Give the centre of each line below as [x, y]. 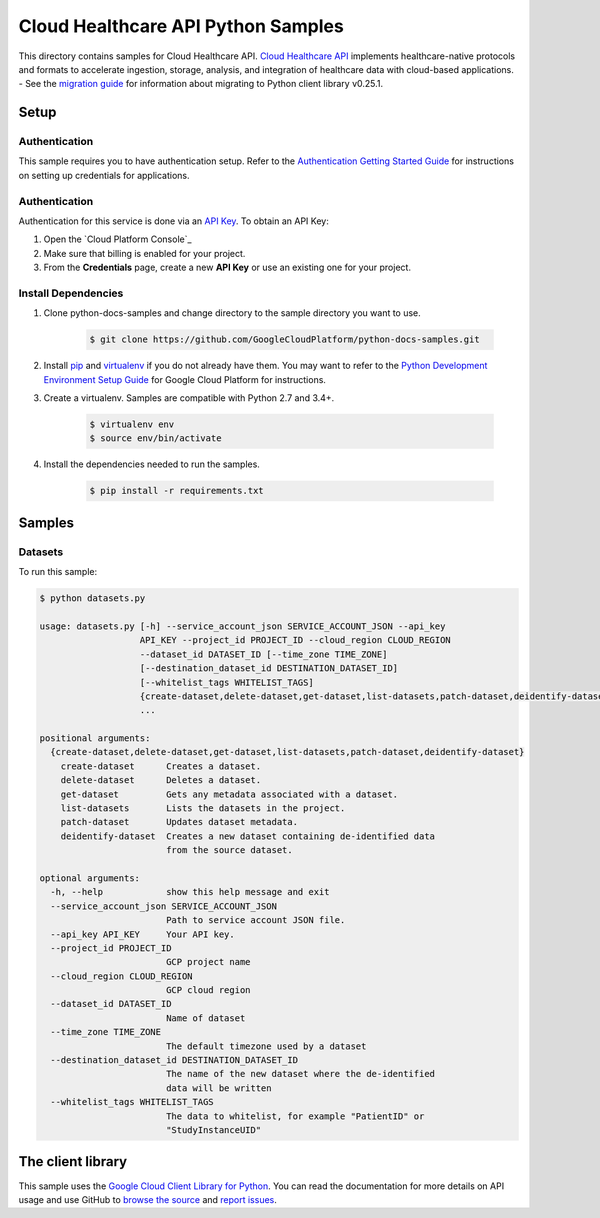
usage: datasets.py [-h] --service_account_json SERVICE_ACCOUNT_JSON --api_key [242, 626]
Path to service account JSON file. [255, 920]
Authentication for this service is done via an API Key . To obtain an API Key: [173, 221]
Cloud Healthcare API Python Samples [181, 26]
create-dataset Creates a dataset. [161, 766]
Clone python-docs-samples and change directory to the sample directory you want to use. [232, 313]
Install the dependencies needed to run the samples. [151, 464]
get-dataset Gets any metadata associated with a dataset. [229, 794]
